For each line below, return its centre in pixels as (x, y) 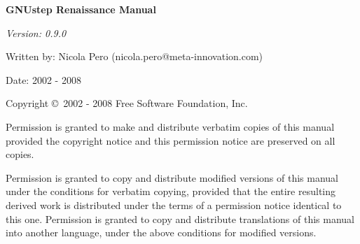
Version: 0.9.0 (36, 33)
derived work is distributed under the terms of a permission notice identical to (174, 204)
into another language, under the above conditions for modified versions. (161, 232)
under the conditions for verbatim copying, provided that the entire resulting (171, 191)
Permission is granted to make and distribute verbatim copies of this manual (170, 126)
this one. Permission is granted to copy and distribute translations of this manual (180, 218)
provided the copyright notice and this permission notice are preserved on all (171, 140)
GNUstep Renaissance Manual (81, 9)
